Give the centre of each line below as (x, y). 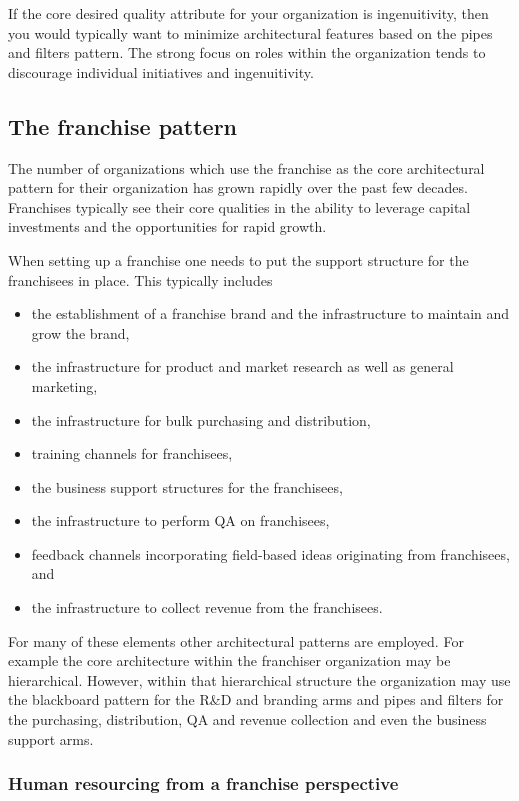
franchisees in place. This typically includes (140, 279)
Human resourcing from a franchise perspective (203, 783)
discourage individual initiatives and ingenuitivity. (161, 71)
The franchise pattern (123, 125)
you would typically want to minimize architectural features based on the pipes (250, 32)
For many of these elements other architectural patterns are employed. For (236, 640)
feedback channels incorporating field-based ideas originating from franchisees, (270, 553)
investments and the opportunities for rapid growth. (167, 226)
